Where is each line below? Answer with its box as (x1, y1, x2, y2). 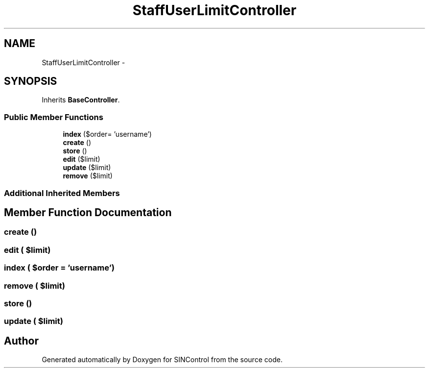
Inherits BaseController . (42, 96, 120, 104)
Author (4, 334, 39, 347)
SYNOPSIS (4, 75, 57, 88)
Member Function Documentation (4, 206, 172, 219)
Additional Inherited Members (4, 188, 120, 198)
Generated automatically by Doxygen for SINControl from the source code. (42, 355, 283, 364)
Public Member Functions (4, 112, 103, 122)
